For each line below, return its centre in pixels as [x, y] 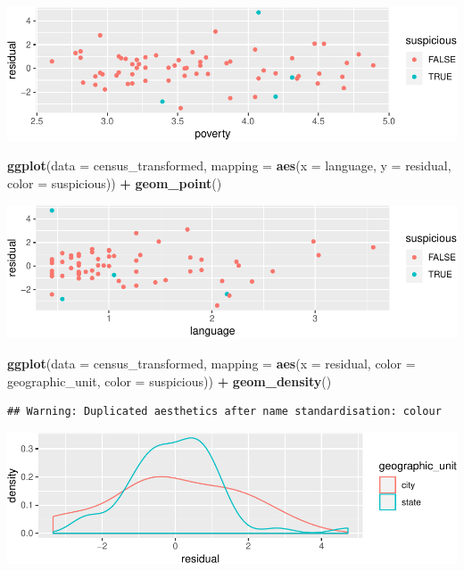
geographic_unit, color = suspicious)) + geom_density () [170, 381]
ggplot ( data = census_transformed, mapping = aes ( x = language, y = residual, [229, 166]
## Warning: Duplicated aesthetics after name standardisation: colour [224, 412]
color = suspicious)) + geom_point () [115, 182]
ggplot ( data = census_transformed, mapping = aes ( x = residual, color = [211, 363]
